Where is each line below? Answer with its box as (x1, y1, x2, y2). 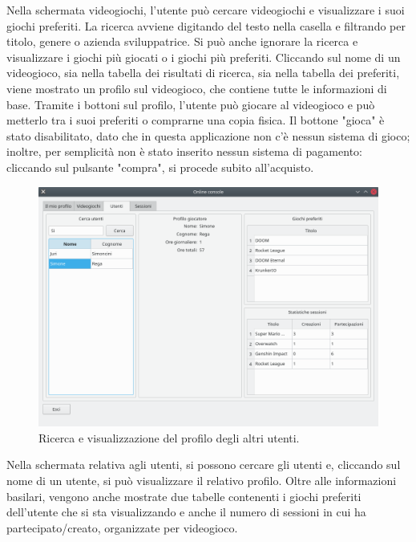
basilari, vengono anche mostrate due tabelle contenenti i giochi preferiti (6, 487, 361, 504)
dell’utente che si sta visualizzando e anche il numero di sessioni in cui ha (6, 503, 366, 520)
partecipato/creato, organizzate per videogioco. (6, 519, 238, 536)
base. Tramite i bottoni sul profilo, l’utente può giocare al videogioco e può (6, 96, 375, 112)
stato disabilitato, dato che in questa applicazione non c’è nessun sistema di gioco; (6, 127, 410, 144)
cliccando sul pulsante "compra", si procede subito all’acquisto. (6, 158, 314, 175)
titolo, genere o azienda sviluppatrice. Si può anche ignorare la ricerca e (6, 33, 358, 50)
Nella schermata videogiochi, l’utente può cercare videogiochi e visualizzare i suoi (6, 2, 405, 18)
